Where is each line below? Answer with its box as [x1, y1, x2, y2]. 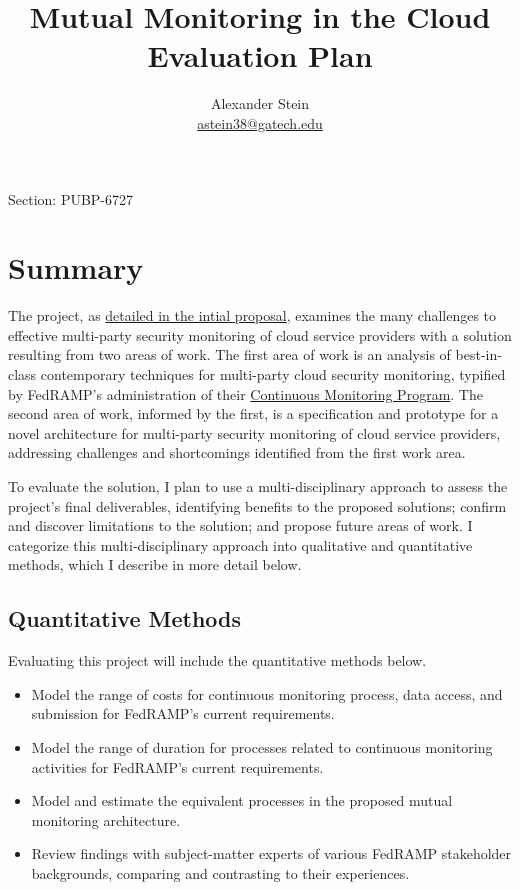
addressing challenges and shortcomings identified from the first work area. [8, 442, 466, 463]
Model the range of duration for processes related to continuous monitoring [31, 736, 493, 757]
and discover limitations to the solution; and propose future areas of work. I [8, 515, 473, 536]
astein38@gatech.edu [197, 112, 323, 133]
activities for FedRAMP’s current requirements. [31, 756, 324, 777]
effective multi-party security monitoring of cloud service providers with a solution [8, 324, 512, 345]
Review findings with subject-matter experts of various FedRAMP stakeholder [31, 843, 512, 864]
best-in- [455, 344, 502, 365]
